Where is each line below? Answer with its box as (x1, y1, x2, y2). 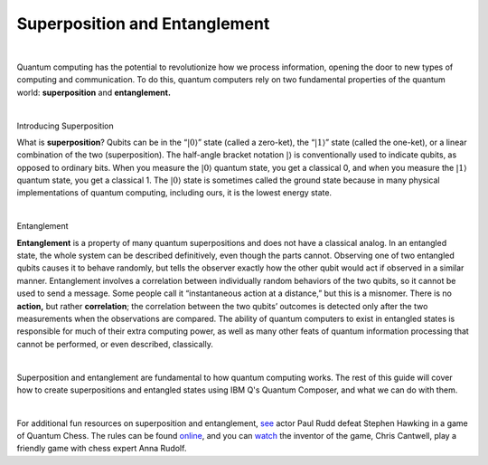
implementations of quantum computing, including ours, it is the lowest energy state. (16, 187, 333, 198)
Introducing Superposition (16, 120, 114, 131)
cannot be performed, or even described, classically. (16, 338, 214, 349)
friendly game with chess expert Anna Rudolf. (16, 443, 187, 454)
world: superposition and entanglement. (16, 87, 172, 98)
